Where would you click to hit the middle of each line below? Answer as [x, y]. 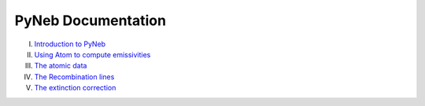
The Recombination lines [74, 77]
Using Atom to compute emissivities [92, 54]
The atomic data [61, 66]
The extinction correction [75, 88]
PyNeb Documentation [91, 20]
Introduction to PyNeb [70, 44]
